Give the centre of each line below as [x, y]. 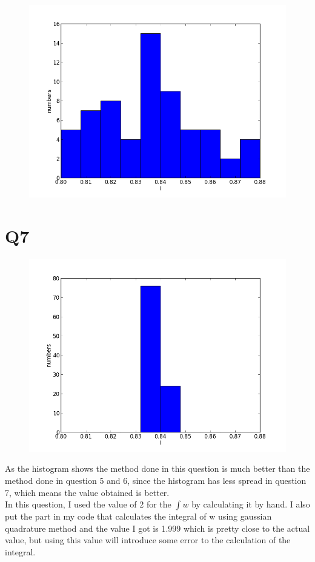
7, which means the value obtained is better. [87, 492]
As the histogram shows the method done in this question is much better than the [157, 468]
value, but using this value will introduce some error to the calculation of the [148, 540]
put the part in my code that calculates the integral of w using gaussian [138, 516]
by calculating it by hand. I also [251, 504]
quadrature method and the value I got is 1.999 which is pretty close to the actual [157, 528]
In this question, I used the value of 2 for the [88, 504]
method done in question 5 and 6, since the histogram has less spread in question [156, 480]
